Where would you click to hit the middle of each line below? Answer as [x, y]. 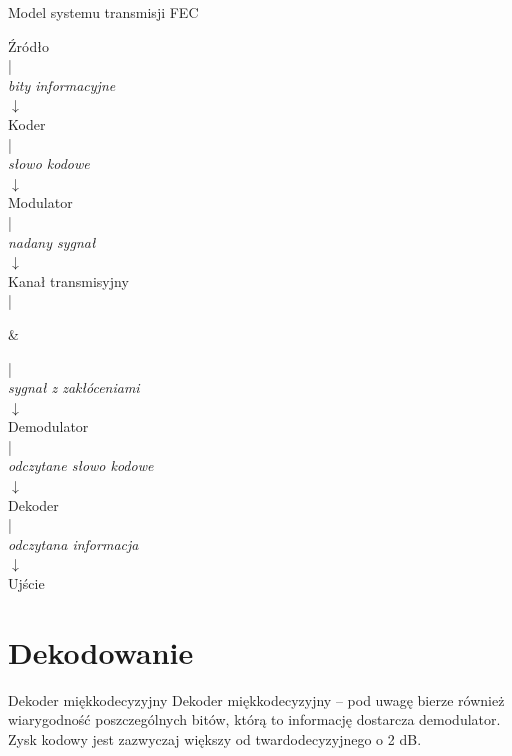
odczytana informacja [73, 543]
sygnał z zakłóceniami [74, 387]
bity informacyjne [62, 84]
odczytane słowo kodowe [81, 465]
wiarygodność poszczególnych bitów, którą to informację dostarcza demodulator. [254, 719]
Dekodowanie [101, 651]
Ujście [26, 583]
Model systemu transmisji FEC [103, 12]
